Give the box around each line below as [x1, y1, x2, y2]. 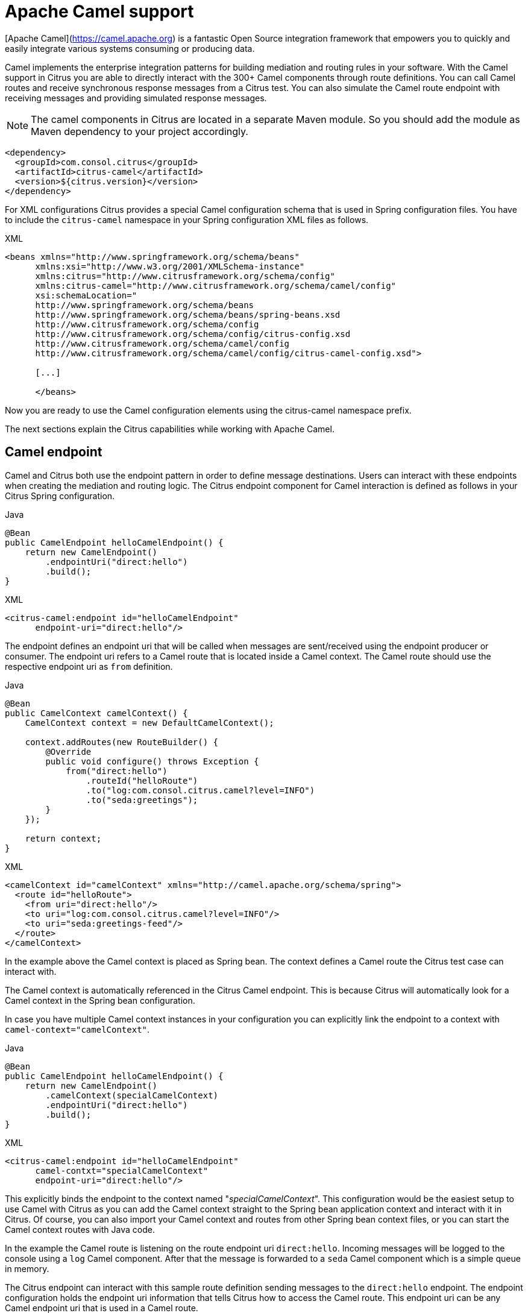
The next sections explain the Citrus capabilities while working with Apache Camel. [5, 423, 335, 434]
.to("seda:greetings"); [86, 795, 198, 805]
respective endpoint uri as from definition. [5, 661, 173, 672]
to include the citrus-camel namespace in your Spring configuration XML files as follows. [5, 214, 369, 225]
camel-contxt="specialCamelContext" [35, 1165, 209, 1176]
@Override [45, 746, 92, 757]
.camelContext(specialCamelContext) [45, 1090, 219, 1100]
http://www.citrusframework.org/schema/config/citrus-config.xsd [35, 329, 351, 339]
